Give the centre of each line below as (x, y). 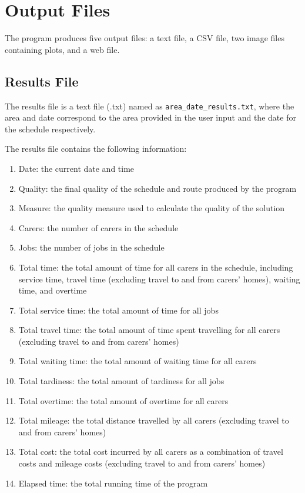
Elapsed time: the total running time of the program (113, 483)
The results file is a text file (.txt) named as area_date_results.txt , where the (150, 106)
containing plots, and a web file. (62, 49)
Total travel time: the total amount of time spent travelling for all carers (149, 330)
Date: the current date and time (76, 168)
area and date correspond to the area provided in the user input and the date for (150, 117)
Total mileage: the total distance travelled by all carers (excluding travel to (154, 420)
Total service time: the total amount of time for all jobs (118, 310)
